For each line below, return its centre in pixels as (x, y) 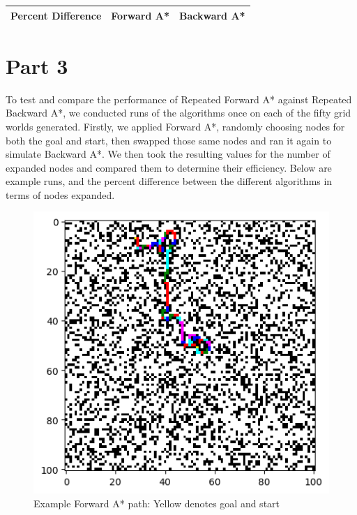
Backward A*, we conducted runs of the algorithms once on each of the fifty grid (178, 113)
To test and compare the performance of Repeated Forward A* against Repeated (179, 99)
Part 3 (37, 65)
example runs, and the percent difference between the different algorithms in (169, 181)
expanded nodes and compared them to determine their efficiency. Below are (169, 167)
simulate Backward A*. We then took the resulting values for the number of (168, 154)
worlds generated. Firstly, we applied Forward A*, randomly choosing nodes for (175, 126)
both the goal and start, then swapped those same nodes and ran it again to (169, 140)
